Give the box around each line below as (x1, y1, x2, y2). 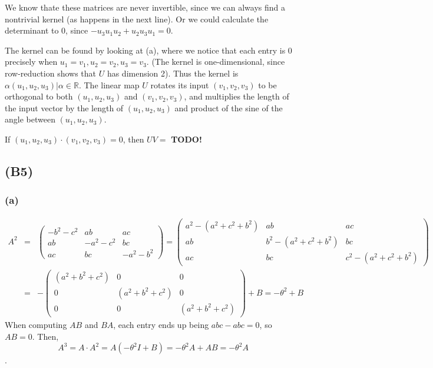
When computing (5, 318, 67, 330)
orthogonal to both (5, 90, 73, 102)
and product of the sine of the (174, 101, 283, 114)
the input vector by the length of (5, 101, 124, 114)
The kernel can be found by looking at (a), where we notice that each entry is (5, 44, 286, 56)
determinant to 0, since (5, 24, 88, 37)
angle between (5, 113, 55, 125)
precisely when (5, 55, 58, 68)
